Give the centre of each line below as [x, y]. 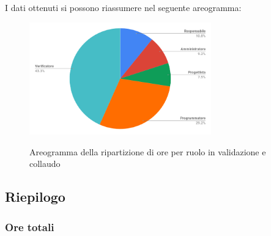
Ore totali [30, 227]
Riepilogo [35, 197]
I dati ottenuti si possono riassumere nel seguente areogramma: [123, 7]
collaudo [45, 164]
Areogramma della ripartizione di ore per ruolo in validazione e [148, 151]
